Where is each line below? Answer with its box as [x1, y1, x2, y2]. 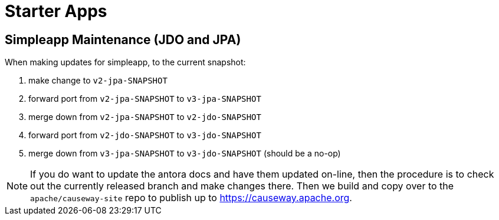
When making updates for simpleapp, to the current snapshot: [5, 57, 246, 68]
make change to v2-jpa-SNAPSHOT [28, 75, 168, 86]
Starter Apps [5, 1, 107, 21]
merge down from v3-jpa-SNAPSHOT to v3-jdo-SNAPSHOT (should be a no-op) [28, 148, 341, 159]
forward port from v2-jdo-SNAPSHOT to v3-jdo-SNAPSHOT [28, 130, 261, 141]
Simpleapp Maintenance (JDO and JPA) [5, 32, 241, 47]
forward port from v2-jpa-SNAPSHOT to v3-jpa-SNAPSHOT [28, 94, 261, 104]
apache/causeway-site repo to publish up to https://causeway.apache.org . [30, 192, 352, 204]
